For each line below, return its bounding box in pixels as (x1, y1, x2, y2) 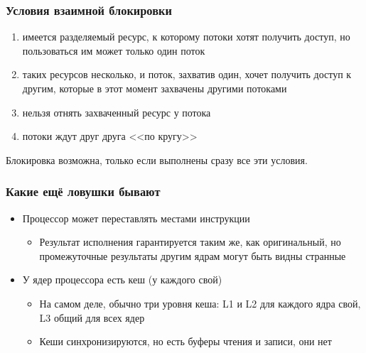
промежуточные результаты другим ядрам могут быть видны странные (39, 248, 346, 263)
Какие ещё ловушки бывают (6, 183, 161, 200)
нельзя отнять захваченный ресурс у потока (22, 104, 211, 119)
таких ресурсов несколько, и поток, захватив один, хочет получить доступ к (22, 67, 352, 82)
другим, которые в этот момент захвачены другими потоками (22, 81, 287, 95)
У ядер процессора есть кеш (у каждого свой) (22, 272, 222, 287)
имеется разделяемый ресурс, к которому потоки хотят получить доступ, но (22, 29, 350, 44)
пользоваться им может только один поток (22, 43, 205, 58)
